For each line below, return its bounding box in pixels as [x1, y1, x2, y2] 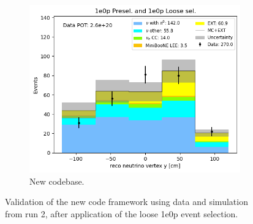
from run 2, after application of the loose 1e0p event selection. [5, 207, 238, 220]
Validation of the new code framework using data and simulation [5, 195, 248, 208]
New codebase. [29, 174, 85, 187]
